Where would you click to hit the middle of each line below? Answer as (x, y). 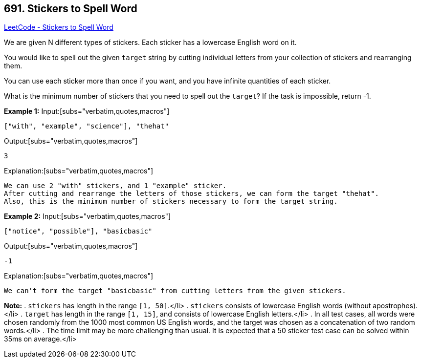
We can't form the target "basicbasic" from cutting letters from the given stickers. (175, 291)
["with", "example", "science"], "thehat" (87, 126)
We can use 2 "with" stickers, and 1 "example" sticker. (115, 186)
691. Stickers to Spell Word (71, 9)
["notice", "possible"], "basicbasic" (78, 231)
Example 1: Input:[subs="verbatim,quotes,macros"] (87, 111)
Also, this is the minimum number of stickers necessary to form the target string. (171, 202)
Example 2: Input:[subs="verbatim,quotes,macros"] (88, 216)
